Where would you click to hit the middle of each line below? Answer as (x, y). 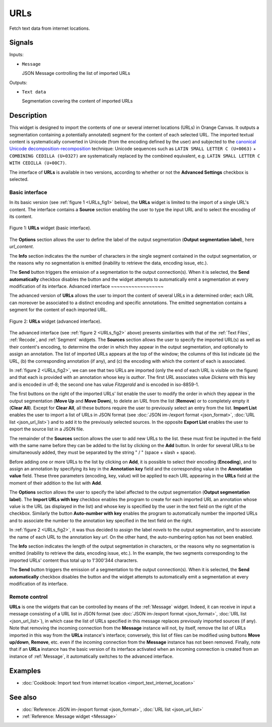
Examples (25, 671)
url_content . (22, 247)
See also (23, 697)
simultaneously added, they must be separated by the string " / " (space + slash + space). (103, 453)
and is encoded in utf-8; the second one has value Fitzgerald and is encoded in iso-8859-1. (104, 384)
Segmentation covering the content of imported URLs (77, 101)
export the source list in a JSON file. (47, 429)
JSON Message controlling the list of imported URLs (76, 73)
